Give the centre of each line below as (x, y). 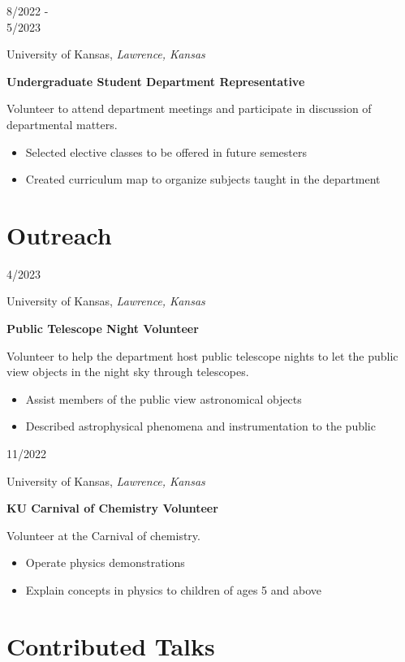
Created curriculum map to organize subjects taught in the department (203, 179)
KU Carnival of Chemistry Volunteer (112, 508)
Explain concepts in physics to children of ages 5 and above (173, 590)
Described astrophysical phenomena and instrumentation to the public (200, 426)
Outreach (59, 234)
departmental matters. (62, 124)
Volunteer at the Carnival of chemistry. (103, 535)
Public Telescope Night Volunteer (103, 329)
